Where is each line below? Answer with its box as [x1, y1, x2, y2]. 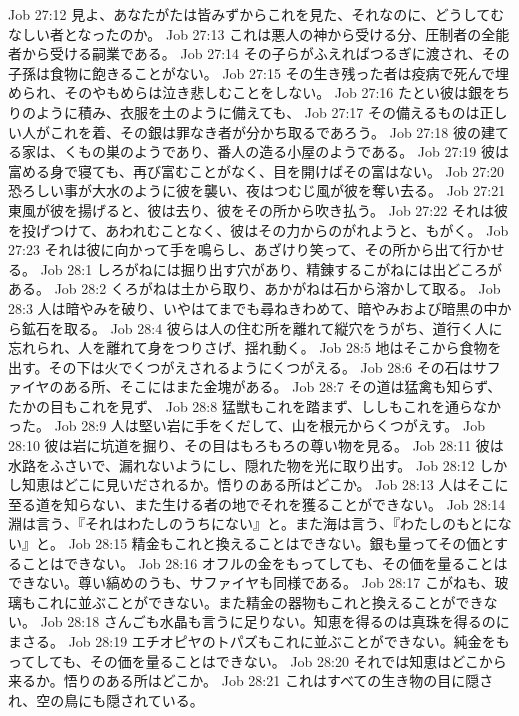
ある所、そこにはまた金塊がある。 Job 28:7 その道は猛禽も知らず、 [63, 376, 502, 397]
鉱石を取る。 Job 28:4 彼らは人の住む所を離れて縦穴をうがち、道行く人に [21, 317, 503, 338]
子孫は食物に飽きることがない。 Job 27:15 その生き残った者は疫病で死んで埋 [8, 62, 509, 83]
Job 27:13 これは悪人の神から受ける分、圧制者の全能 [165, 23, 510, 44]
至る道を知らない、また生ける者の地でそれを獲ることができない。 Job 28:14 [8, 493, 506, 514]
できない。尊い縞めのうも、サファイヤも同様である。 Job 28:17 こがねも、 [8, 572, 495, 593]
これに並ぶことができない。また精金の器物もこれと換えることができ [35, 591, 484, 612]
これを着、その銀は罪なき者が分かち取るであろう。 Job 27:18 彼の [49, 121, 481, 142]
